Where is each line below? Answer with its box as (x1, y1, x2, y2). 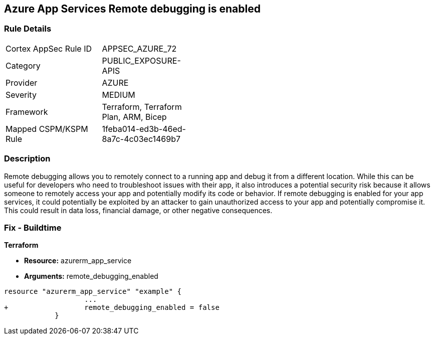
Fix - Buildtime (4, 222, 62, 233)
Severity (6, 89, 37, 100)
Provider (6, 77, 38, 88)
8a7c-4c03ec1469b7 (102, 133, 181, 144)
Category (6, 60, 41, 71)
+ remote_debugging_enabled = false (4, 303, 220, 312)
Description (4, 153, 51, 164)
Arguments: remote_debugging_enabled (24, 272, 158, 281)
